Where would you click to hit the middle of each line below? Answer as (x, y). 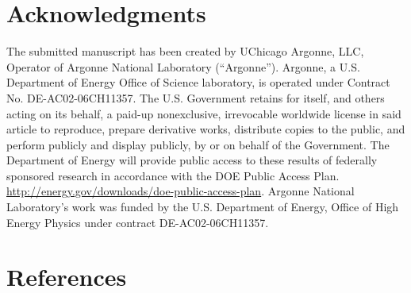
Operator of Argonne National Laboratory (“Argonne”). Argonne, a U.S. (183, 66)
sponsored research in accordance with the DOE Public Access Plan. (173, 175)
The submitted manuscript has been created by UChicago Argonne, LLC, (185, 51)
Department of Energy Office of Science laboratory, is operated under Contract (198, 82)
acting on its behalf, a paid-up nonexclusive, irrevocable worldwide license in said (204, 113)
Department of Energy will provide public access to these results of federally (192, 160)
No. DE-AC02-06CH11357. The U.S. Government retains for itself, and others (196, 97)
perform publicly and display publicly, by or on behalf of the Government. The (198, 144)
